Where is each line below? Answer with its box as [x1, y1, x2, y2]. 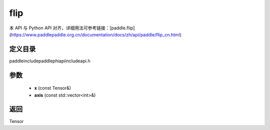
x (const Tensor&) [34, 85, 71, 91]
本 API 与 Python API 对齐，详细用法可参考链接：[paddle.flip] [9, 25, 135, 31]
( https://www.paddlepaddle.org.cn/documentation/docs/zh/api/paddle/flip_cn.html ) [9, 31, 182, 37]
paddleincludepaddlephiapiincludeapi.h [9, 58, 90, 64]
